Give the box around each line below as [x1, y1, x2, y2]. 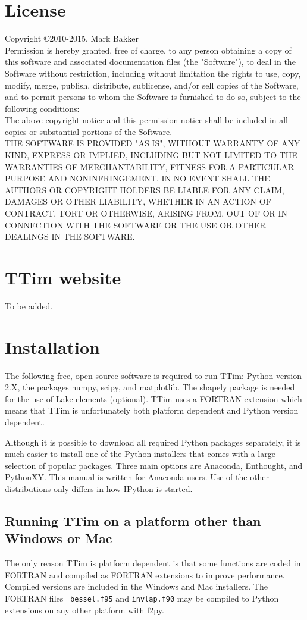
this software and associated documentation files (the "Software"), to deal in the [5, 55, 296, 68]
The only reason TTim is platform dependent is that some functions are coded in [5, 557, 301, 569]
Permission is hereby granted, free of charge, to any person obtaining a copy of [5, 43, 292, 56]
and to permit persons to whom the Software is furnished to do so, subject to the [5, 90, 301, 103]
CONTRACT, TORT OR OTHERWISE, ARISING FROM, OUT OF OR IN [5, 207, 288, 220]
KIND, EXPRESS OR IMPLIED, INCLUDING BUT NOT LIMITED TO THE [5, 149, 297, 161]
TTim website [5, 265, 121, 289]
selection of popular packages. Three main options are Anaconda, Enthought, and [5, 459, 303, 471]
